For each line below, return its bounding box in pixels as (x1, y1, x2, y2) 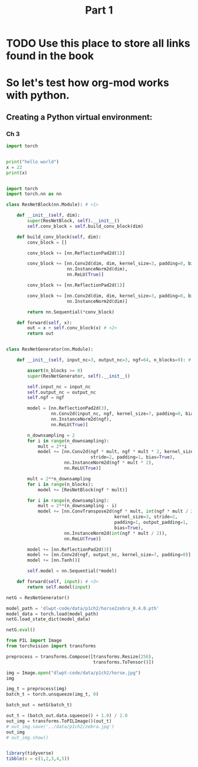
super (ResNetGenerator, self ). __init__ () (27, 373, 131, 379)
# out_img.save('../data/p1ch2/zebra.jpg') (6, 723, 115, 729)
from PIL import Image (6, 637, 62, 644)
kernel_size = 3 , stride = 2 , (114, 514, 178, 520)
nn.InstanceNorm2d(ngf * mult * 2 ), (64, 460, 154, 466)
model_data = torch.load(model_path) (6, 611, 99, 617)
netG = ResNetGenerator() (6, 594, 70, 601)
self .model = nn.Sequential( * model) (27, 568, 117, 574)
